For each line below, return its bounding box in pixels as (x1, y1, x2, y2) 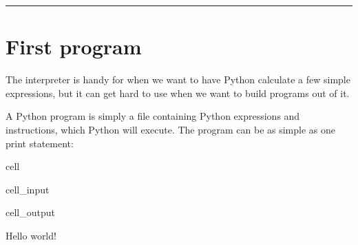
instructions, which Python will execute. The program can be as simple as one (6, 122, 336, 136)
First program (6, 32, 142, 61)
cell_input (6, 182, 50, 196)
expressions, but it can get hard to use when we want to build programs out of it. (6, 85, 350, 100)
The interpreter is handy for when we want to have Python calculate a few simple (6, 72, 350, 87)
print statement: (6, 136, 74, 150)
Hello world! (6, 228, 56, 242)
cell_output (6, 205, 55, 220)
